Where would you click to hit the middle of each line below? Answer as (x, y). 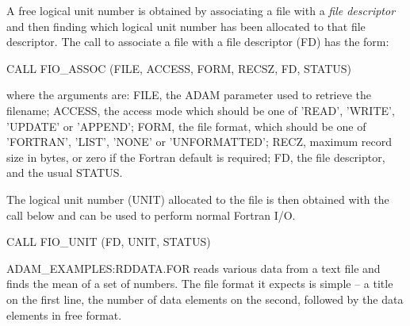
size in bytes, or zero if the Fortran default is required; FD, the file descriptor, (196, 157)
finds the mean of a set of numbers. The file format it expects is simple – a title (200, 284)
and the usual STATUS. (65, 173)
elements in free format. (64, 314)
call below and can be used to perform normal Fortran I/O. (151, 215)
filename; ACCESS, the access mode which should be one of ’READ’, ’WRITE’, (201, 110)
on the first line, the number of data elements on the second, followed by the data (205, 299)
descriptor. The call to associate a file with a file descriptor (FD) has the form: (198, 42)
